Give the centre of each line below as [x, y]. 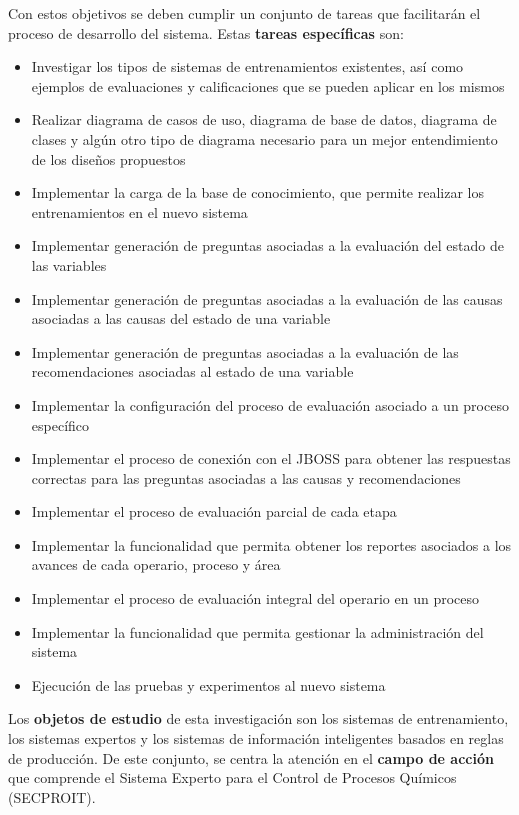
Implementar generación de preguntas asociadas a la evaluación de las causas [267, 298]
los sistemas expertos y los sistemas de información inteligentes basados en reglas [256, 738]
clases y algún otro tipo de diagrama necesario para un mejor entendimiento [264, 138]
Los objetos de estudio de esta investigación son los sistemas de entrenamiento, [258, 718]
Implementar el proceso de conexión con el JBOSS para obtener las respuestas [271, 458]
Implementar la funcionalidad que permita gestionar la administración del [257, 631]
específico [60, 424]
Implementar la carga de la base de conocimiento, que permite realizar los [257, 192]
